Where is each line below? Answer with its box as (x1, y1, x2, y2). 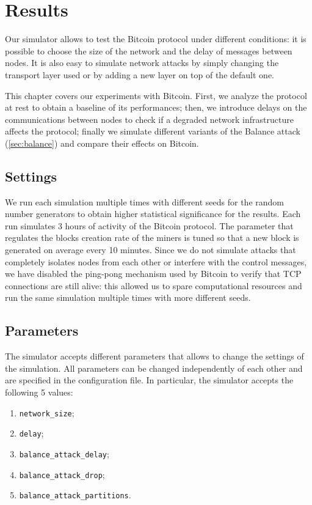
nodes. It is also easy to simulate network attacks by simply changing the (5, 56, 279, 69)
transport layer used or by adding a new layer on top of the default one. (5, 68, 274, 81)
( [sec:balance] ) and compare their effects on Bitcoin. (5, 136, 199, 149)
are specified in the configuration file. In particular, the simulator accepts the (5, 374, 294, 386)
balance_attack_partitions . (19, 488, 131, 501)
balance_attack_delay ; (19, 447, 109, 460)
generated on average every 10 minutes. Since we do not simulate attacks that (5, 243, 296, 256)
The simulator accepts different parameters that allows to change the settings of (5, 350, 304, 363)
